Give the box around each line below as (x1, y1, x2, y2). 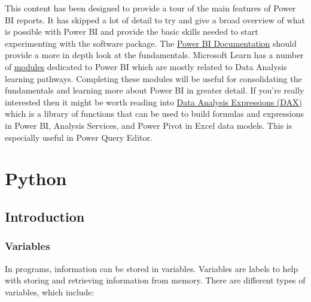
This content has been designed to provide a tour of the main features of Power (5, 2, 296, 14)
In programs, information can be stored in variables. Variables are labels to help (5, 262, 298, 274)
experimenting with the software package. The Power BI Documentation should (5, 37, 297, 49)
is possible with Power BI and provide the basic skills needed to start (5, 25, 258, 38)
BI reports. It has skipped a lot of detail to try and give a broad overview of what (5, 13, 305, 26)
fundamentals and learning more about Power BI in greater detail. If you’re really (5, 84, 304, 96)
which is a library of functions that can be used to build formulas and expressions (5, 107, 304, 120)
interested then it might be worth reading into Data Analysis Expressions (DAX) (5, 95, 303, 108)
